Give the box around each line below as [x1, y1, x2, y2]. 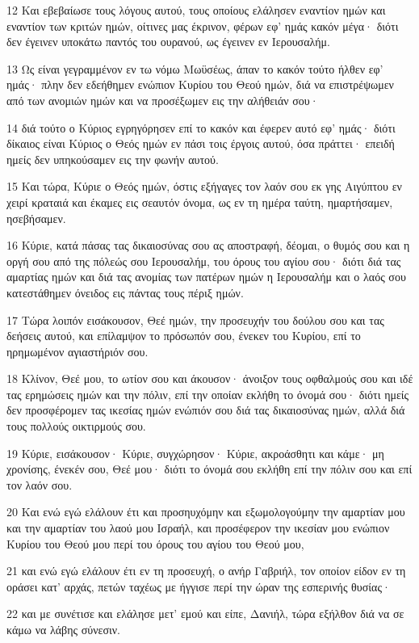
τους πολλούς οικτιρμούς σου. [6, 418, 146, 435]
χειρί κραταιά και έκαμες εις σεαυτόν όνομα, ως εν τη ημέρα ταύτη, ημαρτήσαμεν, [6, 193, 393, 210]
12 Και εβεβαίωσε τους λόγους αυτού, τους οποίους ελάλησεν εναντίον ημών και [6, 2, 386, 18]
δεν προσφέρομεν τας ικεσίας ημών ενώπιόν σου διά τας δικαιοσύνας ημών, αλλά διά [6, 401, 405, 418]
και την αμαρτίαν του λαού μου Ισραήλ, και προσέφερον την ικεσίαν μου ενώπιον [6, 519, 390, 536]
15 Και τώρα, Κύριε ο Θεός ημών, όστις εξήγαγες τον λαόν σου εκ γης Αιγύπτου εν [6, 178, 402, 195]
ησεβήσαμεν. [6, 209, 66, 226]
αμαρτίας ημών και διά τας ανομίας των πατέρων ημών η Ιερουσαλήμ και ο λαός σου [6, 268, 406, 285]
